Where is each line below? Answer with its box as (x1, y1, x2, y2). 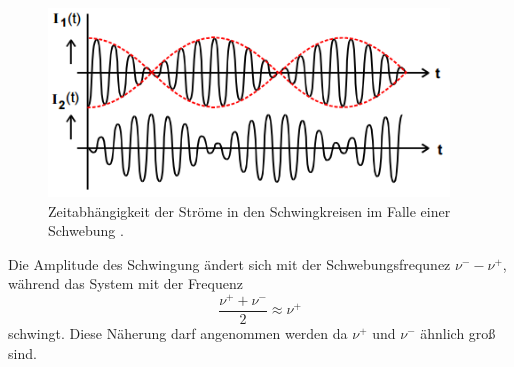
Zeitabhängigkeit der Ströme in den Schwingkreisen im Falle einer (48, 200, 451, 221)
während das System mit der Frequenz (8, 273, 243, 294)
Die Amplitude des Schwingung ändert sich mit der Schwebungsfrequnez (8, 253, 451, 274)
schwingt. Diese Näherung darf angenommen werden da (8, 323, 348, 344)
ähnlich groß (420, 323, 496, 344)
